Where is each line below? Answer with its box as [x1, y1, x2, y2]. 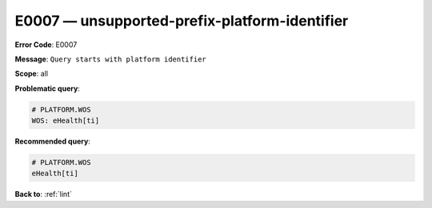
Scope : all [14, 69, 48, 79]
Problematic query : [14, 84, 80, 93]
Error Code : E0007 [14, 40, 78, 49]
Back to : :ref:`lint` [14, 190, 72, 199]
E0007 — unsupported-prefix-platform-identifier [14, 12, 349, 29]
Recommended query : [14, 136, 91, 147]
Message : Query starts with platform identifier [14, 54, 207, 64]
